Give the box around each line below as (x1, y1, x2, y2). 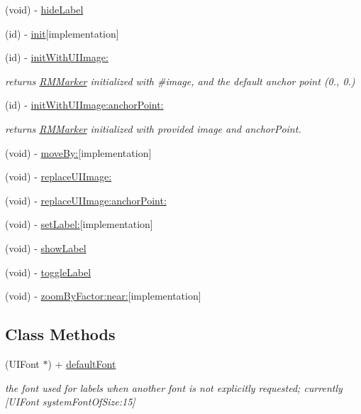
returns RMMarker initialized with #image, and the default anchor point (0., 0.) (5, 73, 355, 88)
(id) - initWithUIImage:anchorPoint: (5, 97, 164, 112)
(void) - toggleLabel (5, 264, 91, 279)
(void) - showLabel (5, 240, 87, 255)
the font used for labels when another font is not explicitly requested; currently (5, 380, 343, 395)
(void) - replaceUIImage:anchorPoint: (5, 192, 167, 207)
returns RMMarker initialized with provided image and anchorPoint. (5, 121, 301, 136)
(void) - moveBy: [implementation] (5, 145, 152, 160)
